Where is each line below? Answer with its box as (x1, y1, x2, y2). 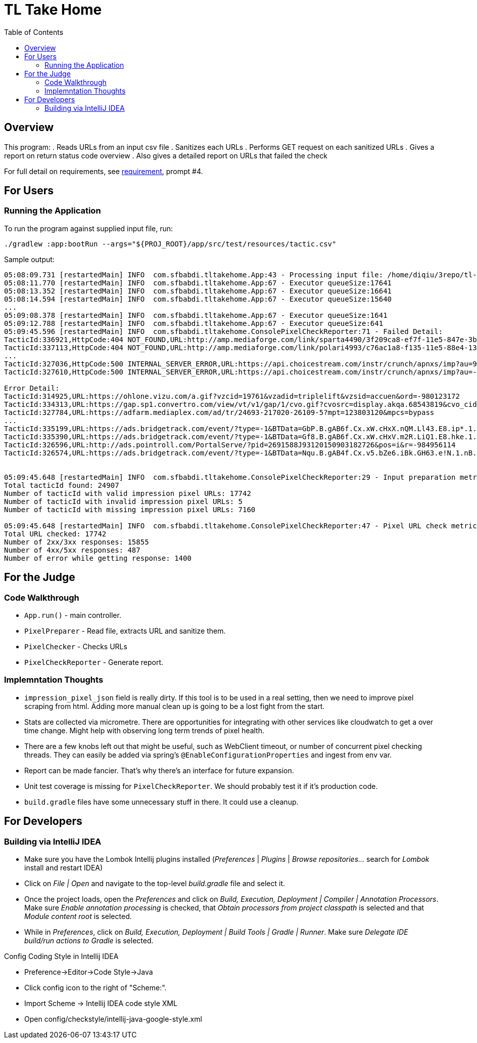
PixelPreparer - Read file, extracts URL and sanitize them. (24, 627, 226, 636)
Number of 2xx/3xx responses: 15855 (4, 537, 149, 546)
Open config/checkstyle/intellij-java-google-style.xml (24, 1015, 202, 1023)
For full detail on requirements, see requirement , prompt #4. (4, 166, 203, 176)
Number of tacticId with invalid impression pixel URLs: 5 (4, 497, 243, 506)
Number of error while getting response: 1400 (4, 554, 192, 562)
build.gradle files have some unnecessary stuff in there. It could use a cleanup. (24, 797, 299, 806)
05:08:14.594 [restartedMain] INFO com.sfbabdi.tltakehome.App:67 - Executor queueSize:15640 (4, 295, 392, 303)
